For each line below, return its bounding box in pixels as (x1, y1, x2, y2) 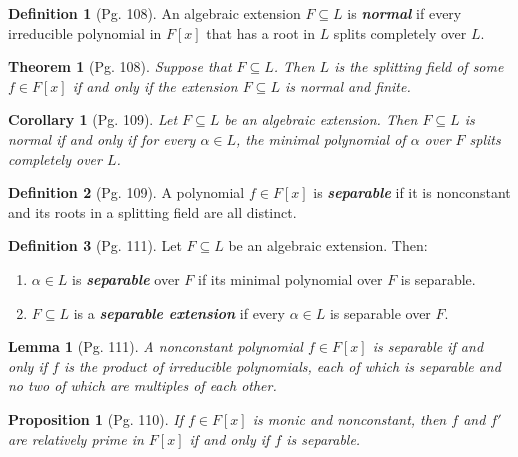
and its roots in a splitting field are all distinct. (8, 201, 297, 222)
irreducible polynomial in (8, 22, 162, 43)
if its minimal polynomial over (197, 268, 383, 289)
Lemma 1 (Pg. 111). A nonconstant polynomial (8, 336, 303, 357)
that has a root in (206, 22, 315, 43)
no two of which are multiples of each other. (8, 375, 277, 396)
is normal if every (347, 3, 462, 23)
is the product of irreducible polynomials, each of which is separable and (63, 355, 501, 376)
